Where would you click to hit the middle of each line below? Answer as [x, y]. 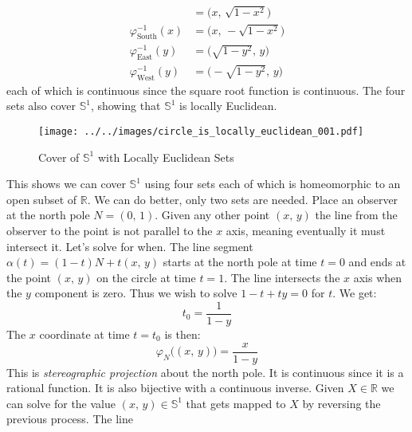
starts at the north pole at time [240, 262]
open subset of [42, 199]
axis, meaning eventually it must [306, 230]
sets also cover [41, 106]
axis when [378, 277]
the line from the [356, 215]
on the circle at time [146, 277]
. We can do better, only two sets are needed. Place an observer [243, 199]
